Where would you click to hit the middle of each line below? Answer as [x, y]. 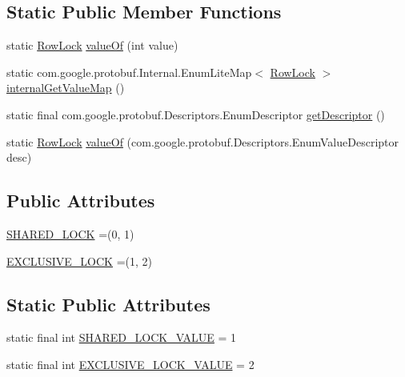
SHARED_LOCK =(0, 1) [70, 233]
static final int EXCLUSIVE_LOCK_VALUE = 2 [130, 364]
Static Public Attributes [108, 304]
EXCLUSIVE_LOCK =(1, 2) [80, 261]
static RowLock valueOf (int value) [92, 45]
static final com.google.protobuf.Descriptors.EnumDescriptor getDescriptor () [196, 114]
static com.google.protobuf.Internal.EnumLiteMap [129, 72]
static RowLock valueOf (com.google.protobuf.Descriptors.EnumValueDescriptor [203, 141]
